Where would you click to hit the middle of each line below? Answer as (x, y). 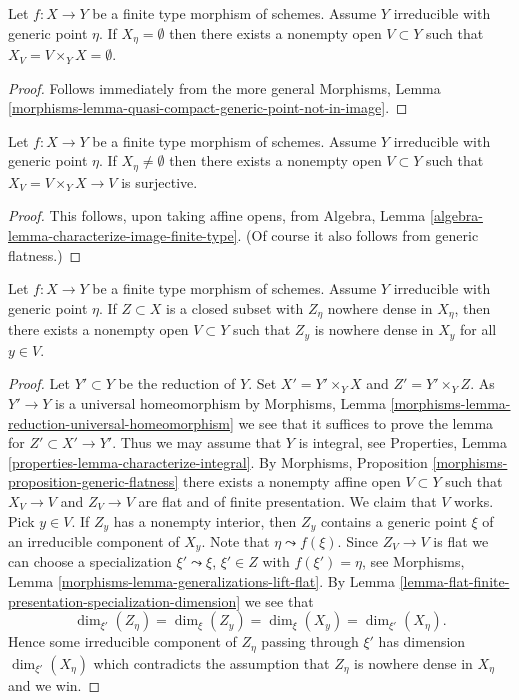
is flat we (461, 540)
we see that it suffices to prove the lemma (366, 422)
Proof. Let (39, 383)
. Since (358, 540)
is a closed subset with (235, 307)
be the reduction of (177, 383)
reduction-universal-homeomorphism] (121, 422)
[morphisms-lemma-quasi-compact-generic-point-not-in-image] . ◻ (208, 107)
